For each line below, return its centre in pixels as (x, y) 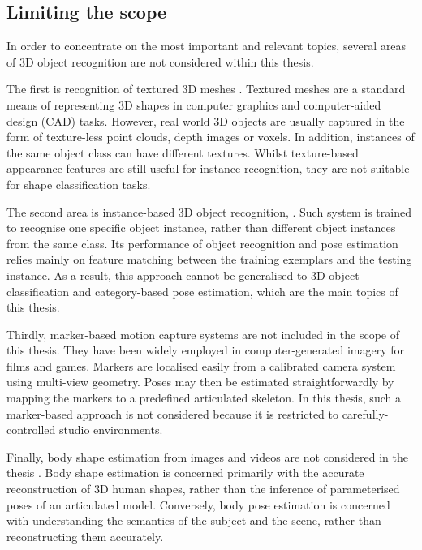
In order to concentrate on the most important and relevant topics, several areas (207, 46)
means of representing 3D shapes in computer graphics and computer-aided (194, 104)
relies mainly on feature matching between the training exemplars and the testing (209, 259)
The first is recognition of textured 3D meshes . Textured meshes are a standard (206, 89)
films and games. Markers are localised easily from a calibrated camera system (201, 365)
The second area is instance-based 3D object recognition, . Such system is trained (209, 211)
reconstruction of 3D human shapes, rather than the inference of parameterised (203, 489)
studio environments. (111, 430)
